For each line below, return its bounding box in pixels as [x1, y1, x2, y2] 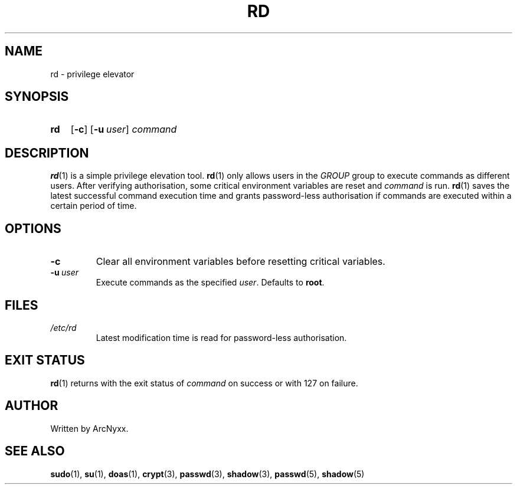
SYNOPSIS [5, 89, 69, 104]
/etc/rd [50, 322, 77, 333]
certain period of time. [50, 201, 137, 211]
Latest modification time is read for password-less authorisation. [96, 332, 347, 343]
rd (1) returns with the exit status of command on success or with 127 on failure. [50, 378, 358, 388]
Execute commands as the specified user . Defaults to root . [96, 277, 325, 288]
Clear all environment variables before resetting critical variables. [96, 255, 385, 268]
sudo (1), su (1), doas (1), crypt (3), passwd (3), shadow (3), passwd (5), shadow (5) [50, 468, 365, 479]
